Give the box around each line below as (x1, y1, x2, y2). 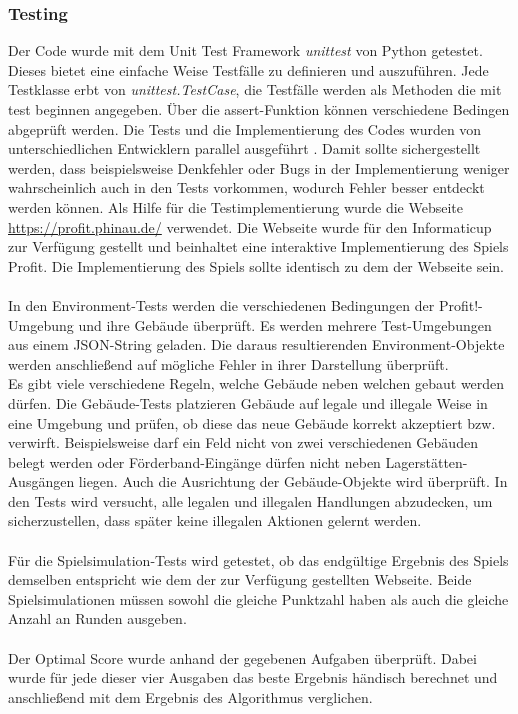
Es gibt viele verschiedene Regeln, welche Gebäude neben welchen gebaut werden (8, 373, 505, 394)
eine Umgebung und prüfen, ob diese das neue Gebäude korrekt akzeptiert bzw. (8, 412, 496, 433)
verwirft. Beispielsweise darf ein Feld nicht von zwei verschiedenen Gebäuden (8, 432, 478, 453)
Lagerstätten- (385, 451, 468, 472)
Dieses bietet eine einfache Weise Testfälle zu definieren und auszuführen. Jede (8, 59, 489, 80)
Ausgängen (8, 471, 75, 492)
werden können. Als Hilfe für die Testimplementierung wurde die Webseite (8, 196, 463, 217)
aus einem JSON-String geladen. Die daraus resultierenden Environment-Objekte (8, 334, 505, 355)
